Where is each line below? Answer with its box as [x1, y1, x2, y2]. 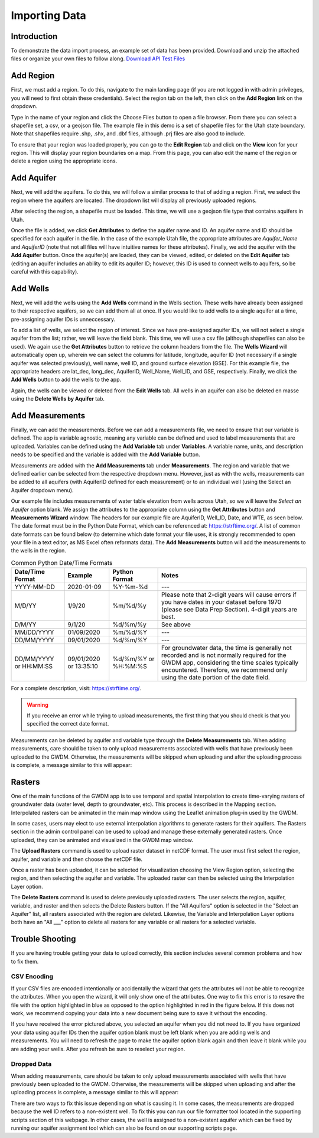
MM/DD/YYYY [14, 628, 54, 636]
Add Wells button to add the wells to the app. [11, 376, 122, 383]
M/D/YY [14, 601, 37, 610]
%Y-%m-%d [112, 583, 148, 591]
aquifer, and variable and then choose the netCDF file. [11, 856, 143, 863]
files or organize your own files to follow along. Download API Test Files [11, 55, 185, 62]
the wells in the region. [11, 547, 66, 554]
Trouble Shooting [11, 934, 76, 944]
